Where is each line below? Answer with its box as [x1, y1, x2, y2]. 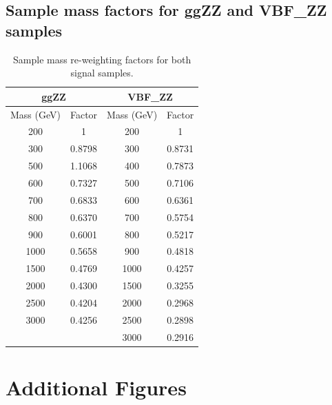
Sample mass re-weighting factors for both [13, 52, 191, 66]
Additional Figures [6, 373, 187, 401]
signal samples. [70, 65, 134, 80]
